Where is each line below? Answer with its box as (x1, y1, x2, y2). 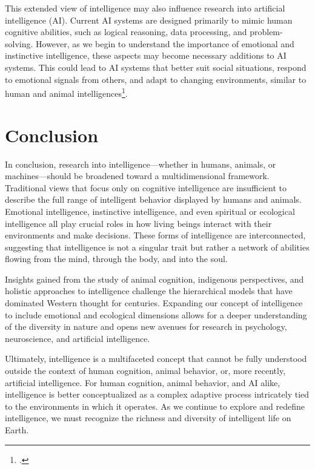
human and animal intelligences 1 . (5, 85, 128, 99)
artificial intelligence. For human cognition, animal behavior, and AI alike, (5, 376, 280, 389)
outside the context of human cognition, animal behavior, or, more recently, (5, 364, 286, 377)
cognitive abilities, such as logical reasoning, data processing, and (5, 25, 247, 38)
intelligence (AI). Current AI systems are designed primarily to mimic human (5, 13, 293, 26)
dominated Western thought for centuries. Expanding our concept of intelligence (5, 297, 303, 309)
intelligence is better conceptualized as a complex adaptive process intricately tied (5, 388, 310, 401)
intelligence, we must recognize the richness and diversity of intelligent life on (5, 412, 291, 424)
